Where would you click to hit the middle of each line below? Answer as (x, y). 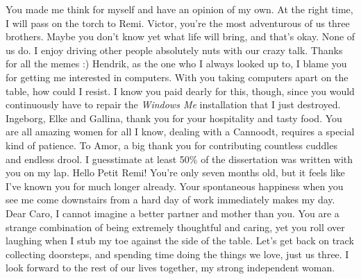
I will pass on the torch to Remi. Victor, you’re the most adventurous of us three (178, 23)
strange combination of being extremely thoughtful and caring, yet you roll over (175, 227)
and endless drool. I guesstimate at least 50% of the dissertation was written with (179, 159)
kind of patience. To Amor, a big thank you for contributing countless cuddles (171, 145)
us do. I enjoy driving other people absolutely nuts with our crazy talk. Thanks (174, 50)
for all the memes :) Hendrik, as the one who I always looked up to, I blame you (176, 64)
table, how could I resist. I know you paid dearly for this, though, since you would (180, 91)
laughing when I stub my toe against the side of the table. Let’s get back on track (180, 240)
